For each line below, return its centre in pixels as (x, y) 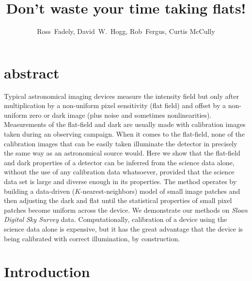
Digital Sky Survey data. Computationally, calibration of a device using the (116, 219)
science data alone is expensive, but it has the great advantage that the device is (124, 228)
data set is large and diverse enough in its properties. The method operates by (120, 181)
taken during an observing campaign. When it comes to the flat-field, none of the (124, 134)
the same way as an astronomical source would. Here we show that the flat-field (122, 153)
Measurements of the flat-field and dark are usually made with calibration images (125, 124)
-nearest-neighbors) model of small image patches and (160, 191)
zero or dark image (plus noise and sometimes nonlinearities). (120, 115)
